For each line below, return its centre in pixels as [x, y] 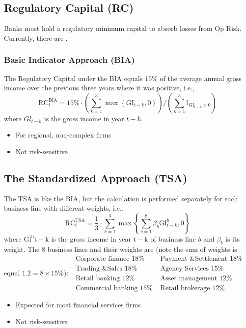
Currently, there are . [36, 38]
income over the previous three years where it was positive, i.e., [99, 88]
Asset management [189, 279]
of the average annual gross [201, 78]
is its [232, 238]
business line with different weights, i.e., [64, 208]
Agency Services [185, 269]
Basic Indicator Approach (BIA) [69, 60]
